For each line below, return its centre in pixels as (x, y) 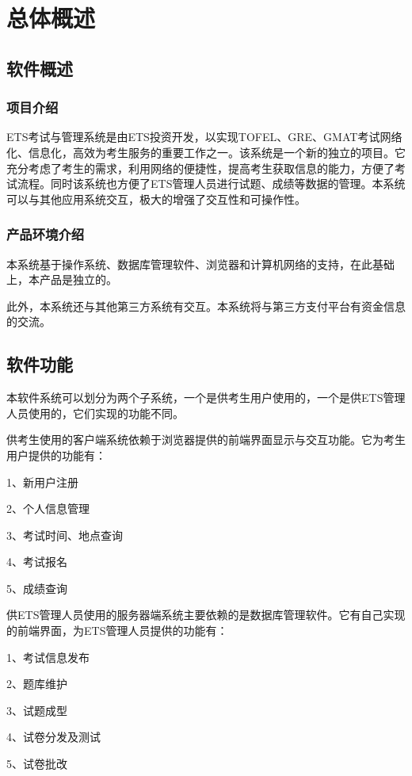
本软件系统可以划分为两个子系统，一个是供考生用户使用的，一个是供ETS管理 (206, 398)
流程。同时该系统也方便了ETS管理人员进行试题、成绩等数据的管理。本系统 (211, 183)
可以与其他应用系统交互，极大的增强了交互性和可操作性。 (156, 199)
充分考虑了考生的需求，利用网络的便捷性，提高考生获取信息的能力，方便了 (200, 168)
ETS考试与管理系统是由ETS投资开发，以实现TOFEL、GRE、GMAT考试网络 (204, 137)
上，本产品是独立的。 (62, 279)
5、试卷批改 (37, 764)
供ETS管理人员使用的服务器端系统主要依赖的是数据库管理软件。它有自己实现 (206, 615)
